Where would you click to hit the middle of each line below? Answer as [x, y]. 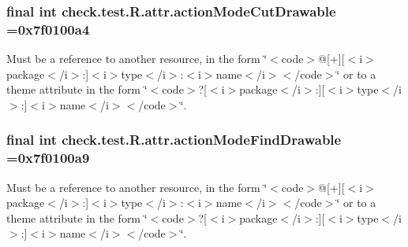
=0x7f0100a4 [48, 29]
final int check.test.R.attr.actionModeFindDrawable [174, 140]
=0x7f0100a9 [48, 158]
